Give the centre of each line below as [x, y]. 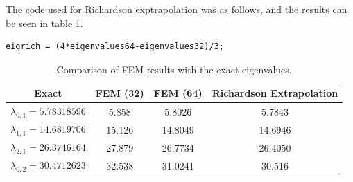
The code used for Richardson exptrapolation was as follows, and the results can [176, 9]
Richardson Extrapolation [275, 93]
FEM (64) [178, 93]
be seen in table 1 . [44, 22]
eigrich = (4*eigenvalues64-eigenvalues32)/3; [115, 47]
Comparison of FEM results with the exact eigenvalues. [174, 69]
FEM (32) [120, 93]
